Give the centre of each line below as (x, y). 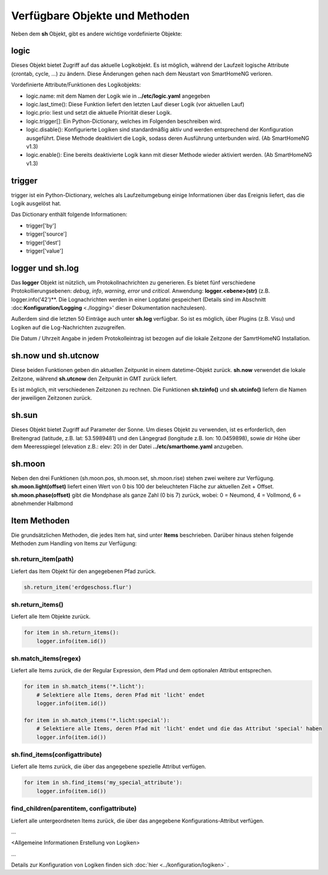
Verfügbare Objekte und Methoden (100, 16)
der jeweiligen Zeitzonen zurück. (52, 398)
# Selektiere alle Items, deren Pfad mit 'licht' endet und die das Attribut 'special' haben (179, 729)
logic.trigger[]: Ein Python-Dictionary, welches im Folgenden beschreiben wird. (124, 121)
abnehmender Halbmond (42, 504)
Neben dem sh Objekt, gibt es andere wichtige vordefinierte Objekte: (97, 34)
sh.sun (24, 415)
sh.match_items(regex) (46, 659)
